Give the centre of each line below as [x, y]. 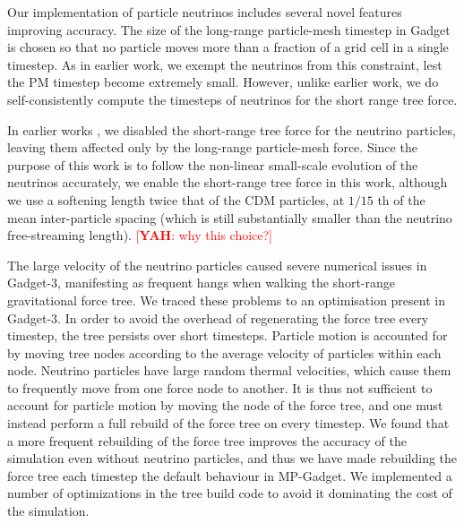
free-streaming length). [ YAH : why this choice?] [140, 235]
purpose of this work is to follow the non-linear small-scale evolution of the [213, 164]
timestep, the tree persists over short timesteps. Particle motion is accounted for [228, 335]
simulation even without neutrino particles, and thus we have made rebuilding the [232, 458]
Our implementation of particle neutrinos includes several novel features [205, 12]
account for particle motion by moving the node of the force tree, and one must [225, 405]
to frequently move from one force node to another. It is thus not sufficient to [220, 387]
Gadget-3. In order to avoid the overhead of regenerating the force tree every [218, 317]
